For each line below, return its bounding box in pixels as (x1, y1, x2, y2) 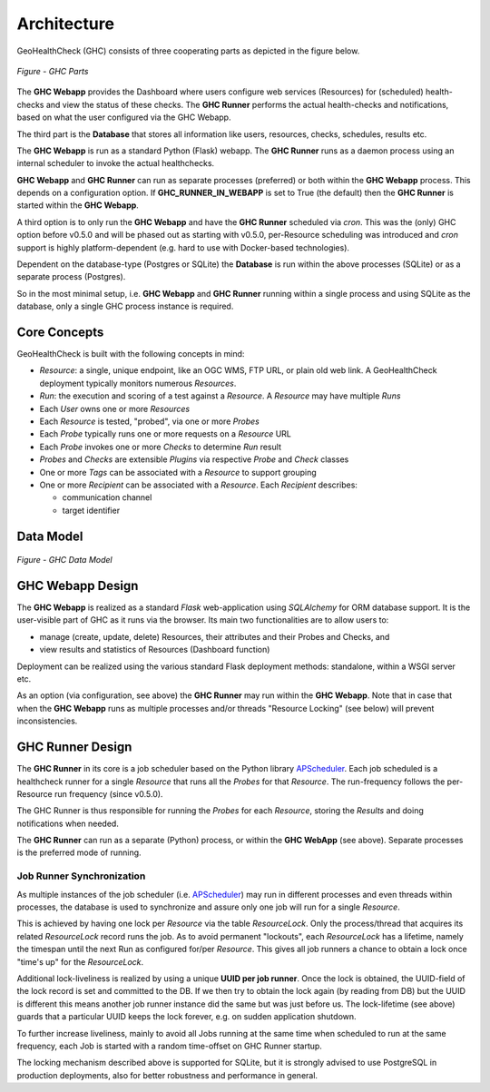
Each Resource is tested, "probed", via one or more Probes (39, 416, 260, 427)
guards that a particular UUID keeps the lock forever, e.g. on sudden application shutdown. (16, 1011, 358, 1022)
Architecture (16, 14, 115, 34)
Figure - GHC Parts (16, 65, 89, 76)
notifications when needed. (16, 818, 120, 829)
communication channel (62, 492, 152, 503)
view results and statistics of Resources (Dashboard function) (39, 644, 270, 655)
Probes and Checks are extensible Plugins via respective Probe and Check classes (39, 454, 349, 465)
